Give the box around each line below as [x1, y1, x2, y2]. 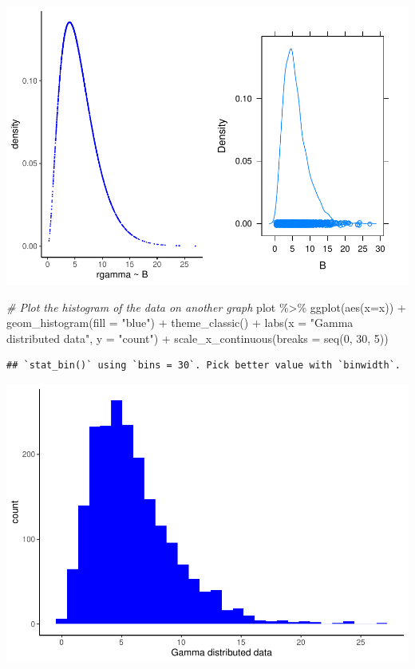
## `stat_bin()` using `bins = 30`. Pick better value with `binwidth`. [6, 360, 401, 372]
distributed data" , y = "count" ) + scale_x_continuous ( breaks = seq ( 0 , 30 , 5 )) [6, 329, 389, 346]
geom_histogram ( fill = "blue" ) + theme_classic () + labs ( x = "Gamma [6, 314, 354, 331]
